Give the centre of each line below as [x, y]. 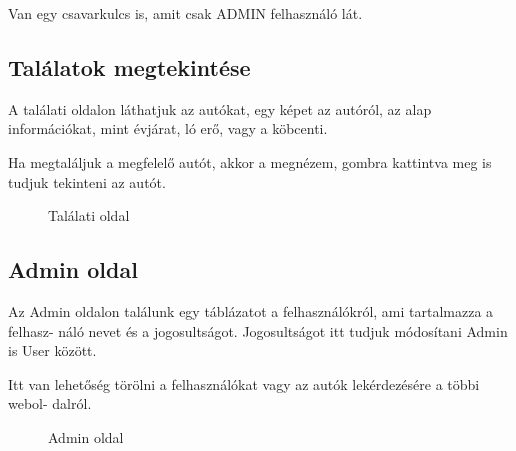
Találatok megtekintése [129, 66]
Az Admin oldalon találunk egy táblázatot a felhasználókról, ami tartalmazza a [251, 310]
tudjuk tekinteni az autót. [87, 181]
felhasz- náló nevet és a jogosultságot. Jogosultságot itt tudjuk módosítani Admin [258, 330]
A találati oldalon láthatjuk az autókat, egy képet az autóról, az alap [220, 108]
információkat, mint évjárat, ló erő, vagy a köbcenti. [168, 128]
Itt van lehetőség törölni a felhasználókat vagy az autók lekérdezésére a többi [244, 383]
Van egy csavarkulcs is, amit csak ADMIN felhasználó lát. [185, 13]
